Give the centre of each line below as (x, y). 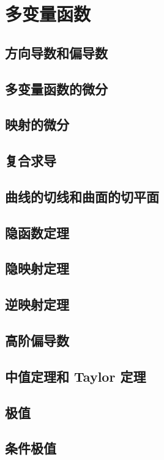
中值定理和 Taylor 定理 (76, 376)
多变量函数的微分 (56, 88)
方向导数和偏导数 (56, 52)
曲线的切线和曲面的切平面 (82, 196)
